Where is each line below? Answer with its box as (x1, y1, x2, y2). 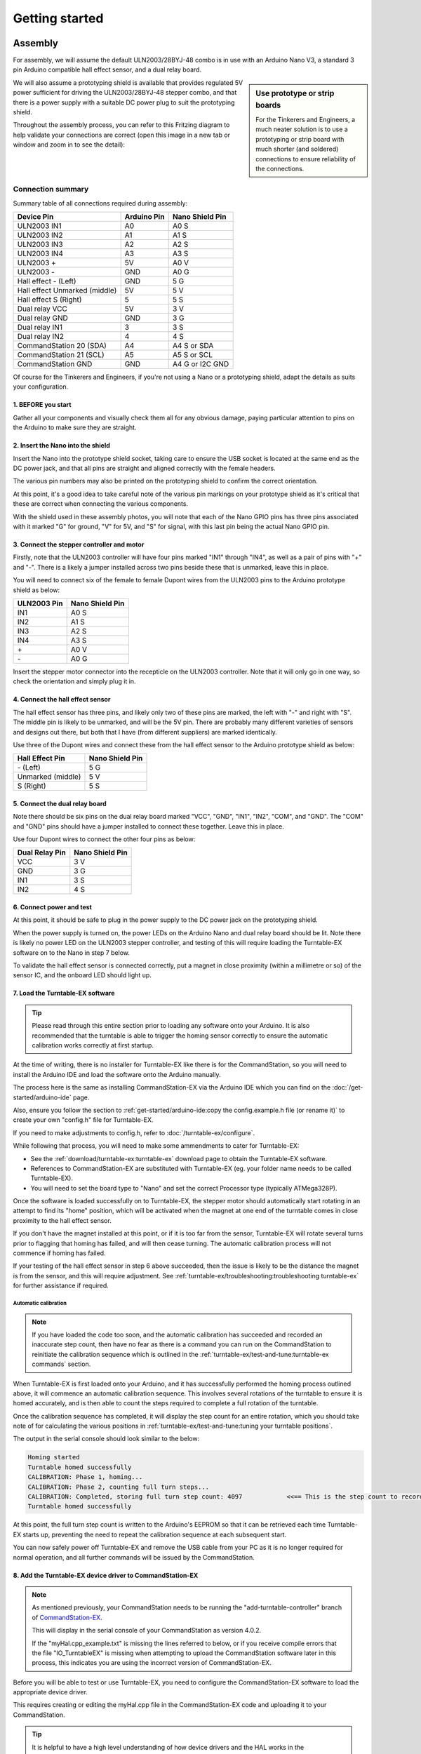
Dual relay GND (17, 313, 68, 323)
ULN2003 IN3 (17, 239, 63, 249)
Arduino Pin (124, 212, 165, 222)
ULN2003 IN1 (17, 221, 62, 231)
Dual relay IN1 (17, 323, 63, 333)
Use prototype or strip (255, 88, 335, 98)
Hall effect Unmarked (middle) (17, 286, 117, 295)
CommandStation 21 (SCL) (17, 350, 105, 360)
